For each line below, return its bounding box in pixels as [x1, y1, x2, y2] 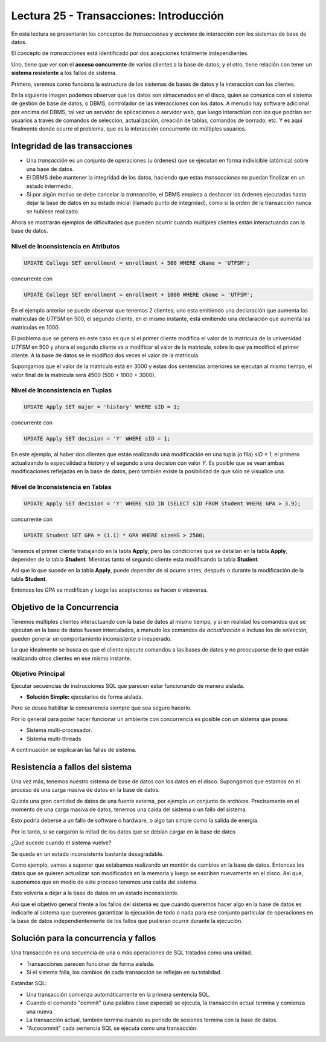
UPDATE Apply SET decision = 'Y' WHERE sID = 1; [24, 435, 171, 442]
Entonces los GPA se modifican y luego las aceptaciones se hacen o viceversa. [11, 586, 208, 594]
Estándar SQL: [11, 980, 47, 987]
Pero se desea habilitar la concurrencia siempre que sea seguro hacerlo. [11, 704, 192, 711]
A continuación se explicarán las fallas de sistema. [11, 746, 137, 754]
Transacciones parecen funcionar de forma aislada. [26, 960, 155, 967]
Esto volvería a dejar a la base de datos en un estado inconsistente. [11, 889, 179, 897]
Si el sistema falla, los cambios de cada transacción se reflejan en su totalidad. [26, 969, 222, 976]
